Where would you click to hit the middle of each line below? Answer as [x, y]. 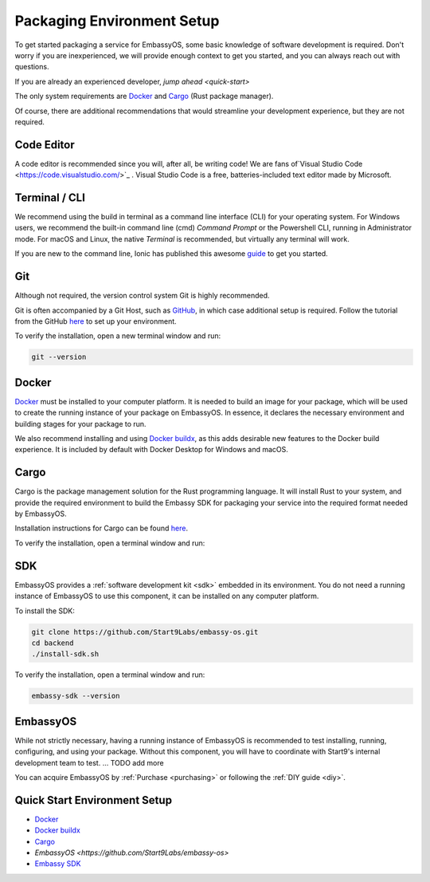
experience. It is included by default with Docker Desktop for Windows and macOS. [151, 450]
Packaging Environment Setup [117, 21]
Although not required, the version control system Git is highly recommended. [142, 296]
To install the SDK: [45, 611]
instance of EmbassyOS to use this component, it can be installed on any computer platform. [167, 596]
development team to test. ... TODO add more [89, 762]
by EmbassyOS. [41, 514]
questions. [32, 67]
